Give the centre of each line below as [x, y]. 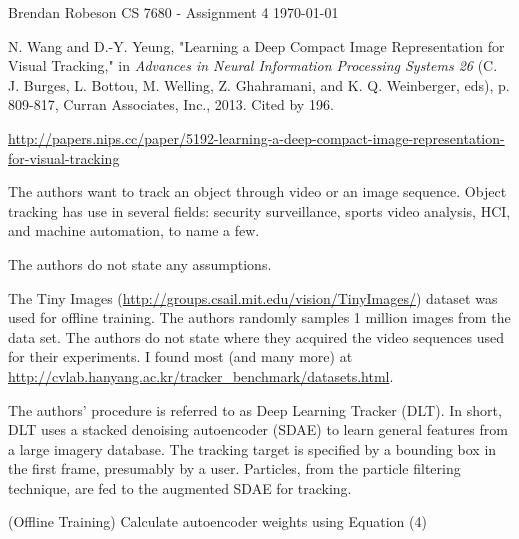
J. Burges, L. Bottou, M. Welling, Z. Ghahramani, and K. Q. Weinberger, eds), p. [259, 84]
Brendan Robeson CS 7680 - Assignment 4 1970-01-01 [173, 12]
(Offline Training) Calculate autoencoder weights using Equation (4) [217, 521]
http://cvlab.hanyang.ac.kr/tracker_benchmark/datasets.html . [201, 375]
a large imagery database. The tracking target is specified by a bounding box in [252, 448]
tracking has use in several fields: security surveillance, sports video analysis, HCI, [259, 210]
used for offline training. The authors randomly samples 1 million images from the [259, 317]
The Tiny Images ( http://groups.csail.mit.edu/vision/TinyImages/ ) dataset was [253, 297]
